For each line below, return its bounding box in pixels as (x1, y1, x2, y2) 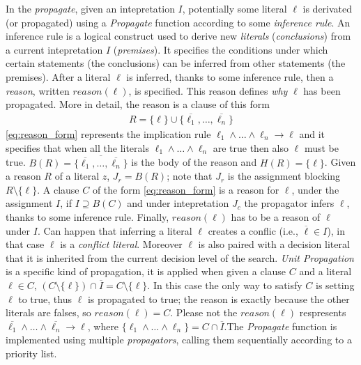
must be (304, 140, 339, 155)
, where (87, 318, 119, 333)
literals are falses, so (6, 305, 91, 320)
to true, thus (18, 291, 72, 306)
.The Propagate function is (224, 318, 337, 333)
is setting (316, 277, 355, 292)
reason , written (6, 83, 70, 98)
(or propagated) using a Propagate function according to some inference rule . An (6, 15, 351, 29)
